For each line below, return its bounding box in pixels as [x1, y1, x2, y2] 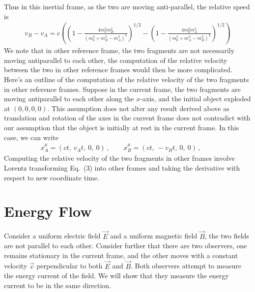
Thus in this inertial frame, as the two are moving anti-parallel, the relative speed [4, 1, 250, 11]
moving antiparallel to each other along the [4, 93, 134, 104]
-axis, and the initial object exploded [140, 93, 251, 104]
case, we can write [4, 132, 58, 142]
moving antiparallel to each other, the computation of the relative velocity [4, 55, 227, 65]
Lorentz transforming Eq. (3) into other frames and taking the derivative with [4, 163, 240, 173]
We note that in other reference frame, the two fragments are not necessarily [4, 45, 235, 56]
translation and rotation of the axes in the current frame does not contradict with [4, 113, 251, 123]
